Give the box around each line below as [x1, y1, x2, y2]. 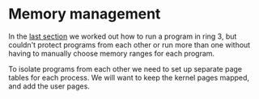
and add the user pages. [8, 81, 91, 91]
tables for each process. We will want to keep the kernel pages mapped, [8, 72, 249, 82]
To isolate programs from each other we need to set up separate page [8, 64, 243, 73]
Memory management [8, 5, 161, 23]
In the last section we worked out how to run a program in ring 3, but [8, 31, 237, 41]
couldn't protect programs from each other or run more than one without [8, 39, 251, 49]
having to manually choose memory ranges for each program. [8, 48, 215, 58]
